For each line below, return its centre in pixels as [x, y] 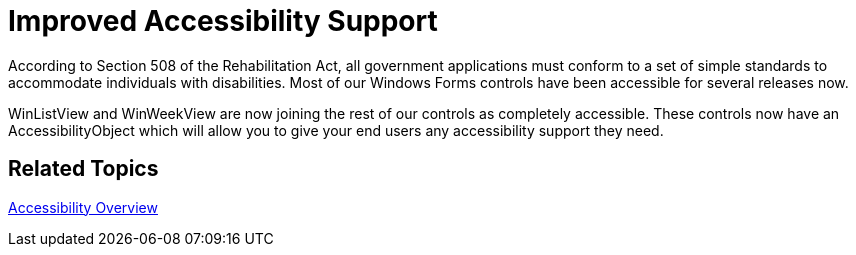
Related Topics [83, 169]
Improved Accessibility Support [223, 21]
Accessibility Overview [83, 207]
